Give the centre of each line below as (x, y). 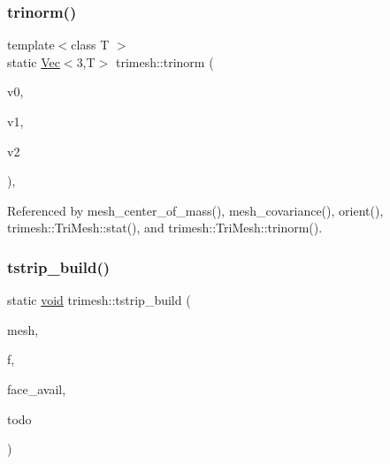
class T (90, 45)
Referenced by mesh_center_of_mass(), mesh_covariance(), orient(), (195, 210)
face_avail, (37, 388)
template (31, 45)
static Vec (34, 61)
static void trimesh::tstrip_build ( (99, 300)
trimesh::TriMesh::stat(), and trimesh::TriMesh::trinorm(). (165, 228)
